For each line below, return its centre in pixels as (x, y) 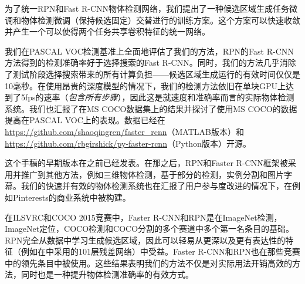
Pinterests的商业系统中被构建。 (72, 197)
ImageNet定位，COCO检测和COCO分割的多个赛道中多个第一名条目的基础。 (150, 229)
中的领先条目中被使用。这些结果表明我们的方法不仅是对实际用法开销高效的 (148, 263)
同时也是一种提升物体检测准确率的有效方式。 (107, 274)
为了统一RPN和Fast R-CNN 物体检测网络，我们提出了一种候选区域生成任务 (147, 8)
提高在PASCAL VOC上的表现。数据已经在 (85, 120)
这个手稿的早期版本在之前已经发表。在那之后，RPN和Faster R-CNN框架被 (146, 163)
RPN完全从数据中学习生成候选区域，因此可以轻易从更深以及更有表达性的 (145, 240)
